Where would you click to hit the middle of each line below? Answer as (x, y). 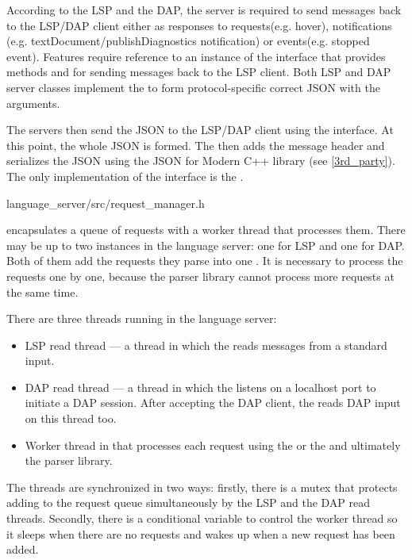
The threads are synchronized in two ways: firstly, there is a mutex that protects (202, 487)
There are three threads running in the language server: (142, 318)
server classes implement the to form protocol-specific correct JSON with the (193, 87)
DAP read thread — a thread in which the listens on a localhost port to (200, 387)
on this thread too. (71, 418)
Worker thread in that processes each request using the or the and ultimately (213, 445)
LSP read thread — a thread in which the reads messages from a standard (206, 345)
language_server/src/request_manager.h (106, 203)
